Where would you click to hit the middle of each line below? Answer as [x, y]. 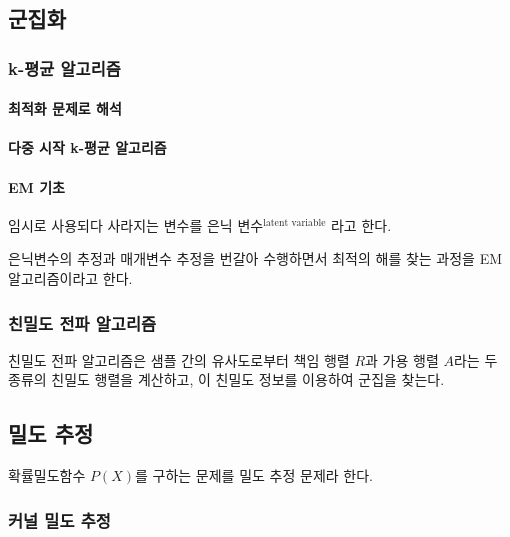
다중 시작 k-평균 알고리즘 [87, 147]
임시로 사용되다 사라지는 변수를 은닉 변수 [136, 224]
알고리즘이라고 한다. [70, 277]
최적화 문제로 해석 [65, 108]
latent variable [294, 222]
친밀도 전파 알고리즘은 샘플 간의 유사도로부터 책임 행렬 [179, 359]
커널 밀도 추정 [59, 519]
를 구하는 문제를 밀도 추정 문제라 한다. [254, 475]
